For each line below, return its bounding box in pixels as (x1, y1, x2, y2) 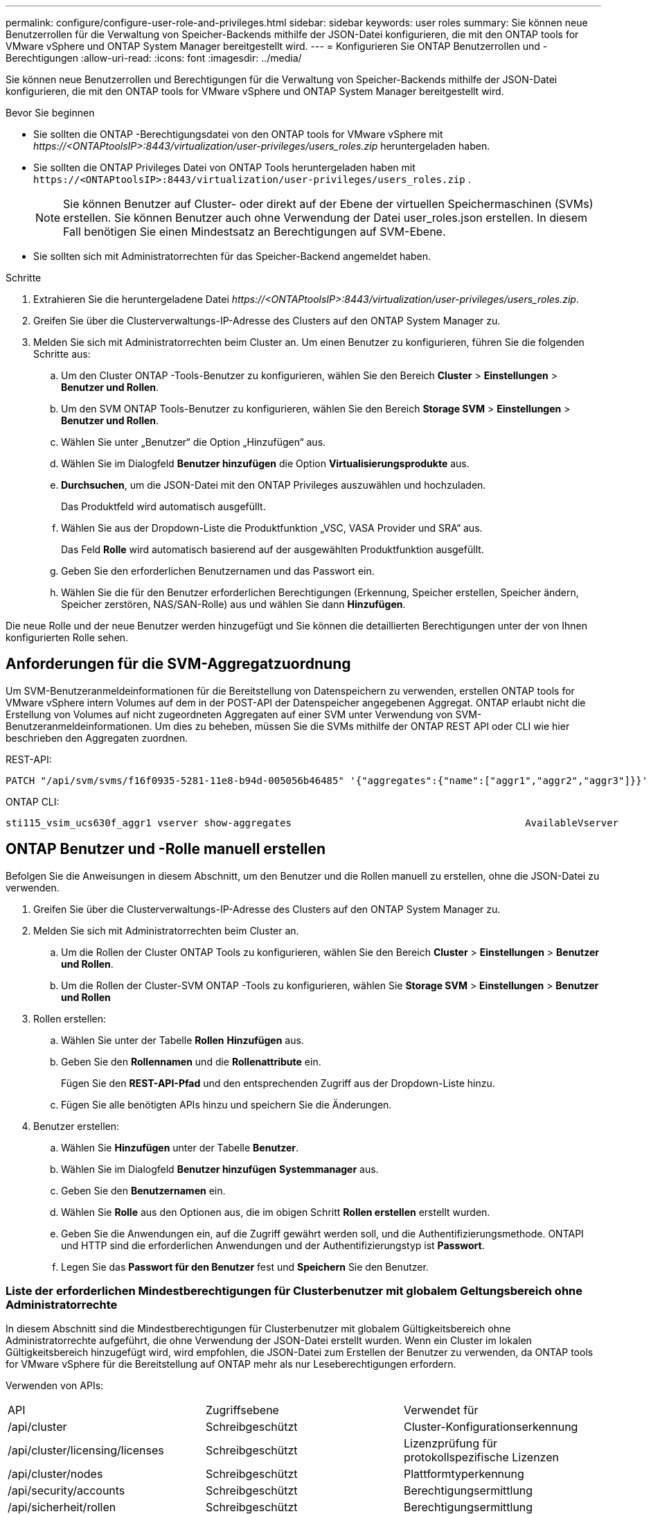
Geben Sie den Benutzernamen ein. (61, 1184, 226, 1197)
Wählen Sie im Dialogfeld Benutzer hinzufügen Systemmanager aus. (61, 1163, 379, 1175)
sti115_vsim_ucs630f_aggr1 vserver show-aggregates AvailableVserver (6, 817, 619, 828)
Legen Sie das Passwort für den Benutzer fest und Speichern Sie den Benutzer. (61, 1260, 429, 1273)
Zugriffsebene (205, 1403, 279, 1418)
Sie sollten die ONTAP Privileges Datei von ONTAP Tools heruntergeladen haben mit (33, 162, 416, 173)
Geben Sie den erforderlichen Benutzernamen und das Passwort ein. (61, 565, 375, 577)
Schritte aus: (33, 348, 91, 360)
